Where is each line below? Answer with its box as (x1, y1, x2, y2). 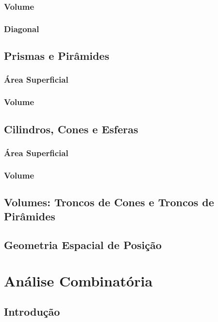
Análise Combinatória (4, 270, 153, 290)
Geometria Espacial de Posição (4, 237, 162, 252)
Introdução (4, 304, 60, 319)
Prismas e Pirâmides (4, 48, 109, 63)
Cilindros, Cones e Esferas (4, 121, 138, 136)
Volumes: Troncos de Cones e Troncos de (4, 195, 214, 210)
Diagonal (4, 22, 39, 35)
